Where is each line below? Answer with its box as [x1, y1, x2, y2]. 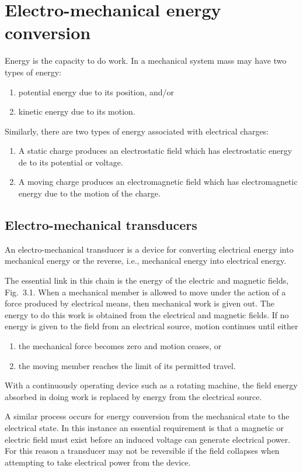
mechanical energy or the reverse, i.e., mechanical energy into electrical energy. [5, 254, 287, 267]
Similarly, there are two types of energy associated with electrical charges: [5, 125, 269, 137]
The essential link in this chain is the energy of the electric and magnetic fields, [5, 274, 289, 287]
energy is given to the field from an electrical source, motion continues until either [5, 320, 298, 332]
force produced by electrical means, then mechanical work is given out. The [5, 297, 274, 309]
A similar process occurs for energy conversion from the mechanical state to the [5, 410, 290, 422]
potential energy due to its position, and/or [18, 85, 175, 98]
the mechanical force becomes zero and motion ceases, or [18, 340, 222, 352]
